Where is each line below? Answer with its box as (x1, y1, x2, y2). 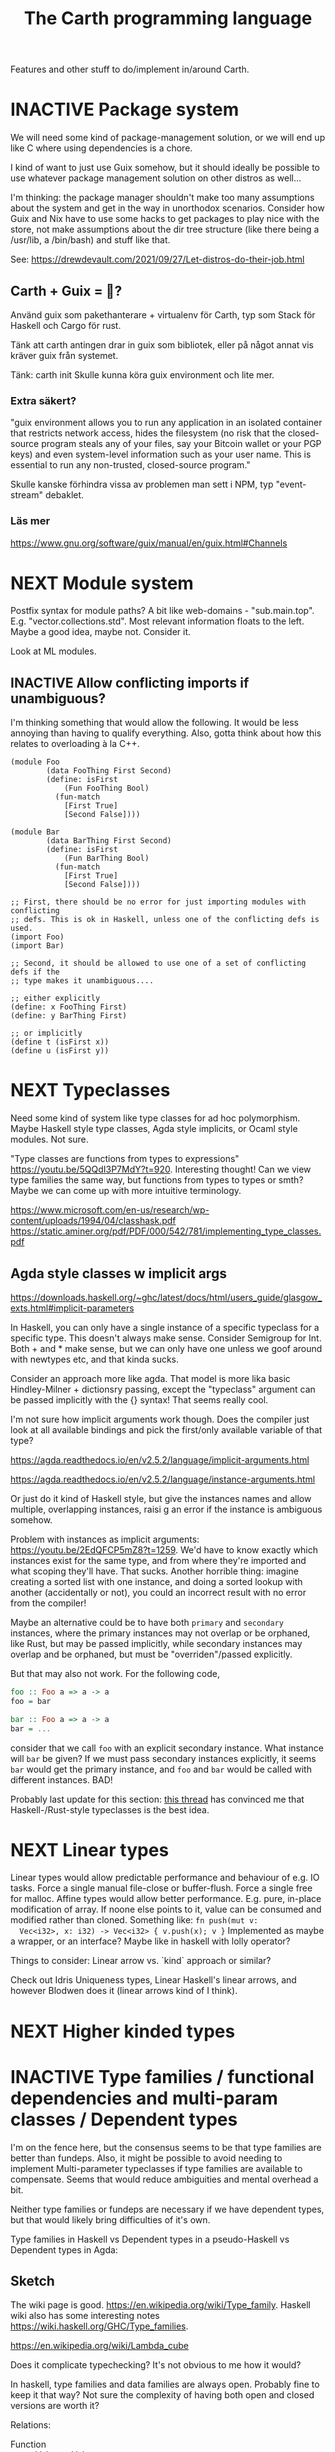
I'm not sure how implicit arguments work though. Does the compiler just (10, 1413, 310, 1426)
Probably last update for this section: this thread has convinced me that (10, 1793, 305, 1805)
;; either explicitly (10, 993, 101, 1004)
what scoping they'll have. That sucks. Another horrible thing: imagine (10, 1565, 299, 1577)
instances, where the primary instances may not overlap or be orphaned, (10, 1627, 311, 1639)
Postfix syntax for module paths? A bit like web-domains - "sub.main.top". (10, 605, 315, 617)
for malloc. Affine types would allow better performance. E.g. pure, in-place (10, 1893, 322, 1905)
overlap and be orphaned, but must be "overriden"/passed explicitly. (10, 1648, 293, 1661)
